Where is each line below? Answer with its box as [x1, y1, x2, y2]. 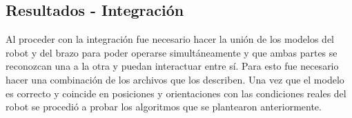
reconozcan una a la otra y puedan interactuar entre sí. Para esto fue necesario [6, 59, 339, 73]
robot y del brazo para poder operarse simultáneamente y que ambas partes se [6, 45, 338, 59]
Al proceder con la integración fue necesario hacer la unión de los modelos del [6, 32, 335, 46]
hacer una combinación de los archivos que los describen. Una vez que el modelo [6, 72, 344, 86]
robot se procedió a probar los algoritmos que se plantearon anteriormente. [6, 99, 322, 114]
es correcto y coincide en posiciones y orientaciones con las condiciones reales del [6, 86, 346, 100]
